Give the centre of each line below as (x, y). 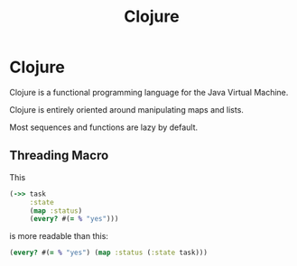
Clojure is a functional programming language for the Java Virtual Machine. (149, 92)
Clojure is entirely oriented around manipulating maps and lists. (126, 109)
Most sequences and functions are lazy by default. (104, 127)
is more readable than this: (59, 236)
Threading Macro (59, 156)
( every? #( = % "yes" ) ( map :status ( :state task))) (108, 253)
